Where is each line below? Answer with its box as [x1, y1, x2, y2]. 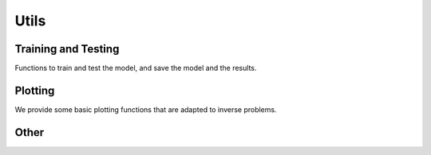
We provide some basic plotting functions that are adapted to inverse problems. [14, 104, 277, 114]
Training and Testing [14, 42, 120, 56]
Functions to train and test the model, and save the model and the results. [14, 64, 257, 73]
